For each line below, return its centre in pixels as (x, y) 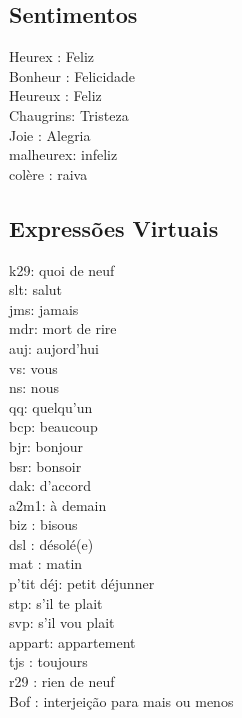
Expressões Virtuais (114, 227)
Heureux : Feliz (55, 95)
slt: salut (36, 289)
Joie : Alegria (50, 134)
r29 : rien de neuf (62, 681)
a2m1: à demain (58, 504)
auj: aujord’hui (54, 347)
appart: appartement (72, 641)
